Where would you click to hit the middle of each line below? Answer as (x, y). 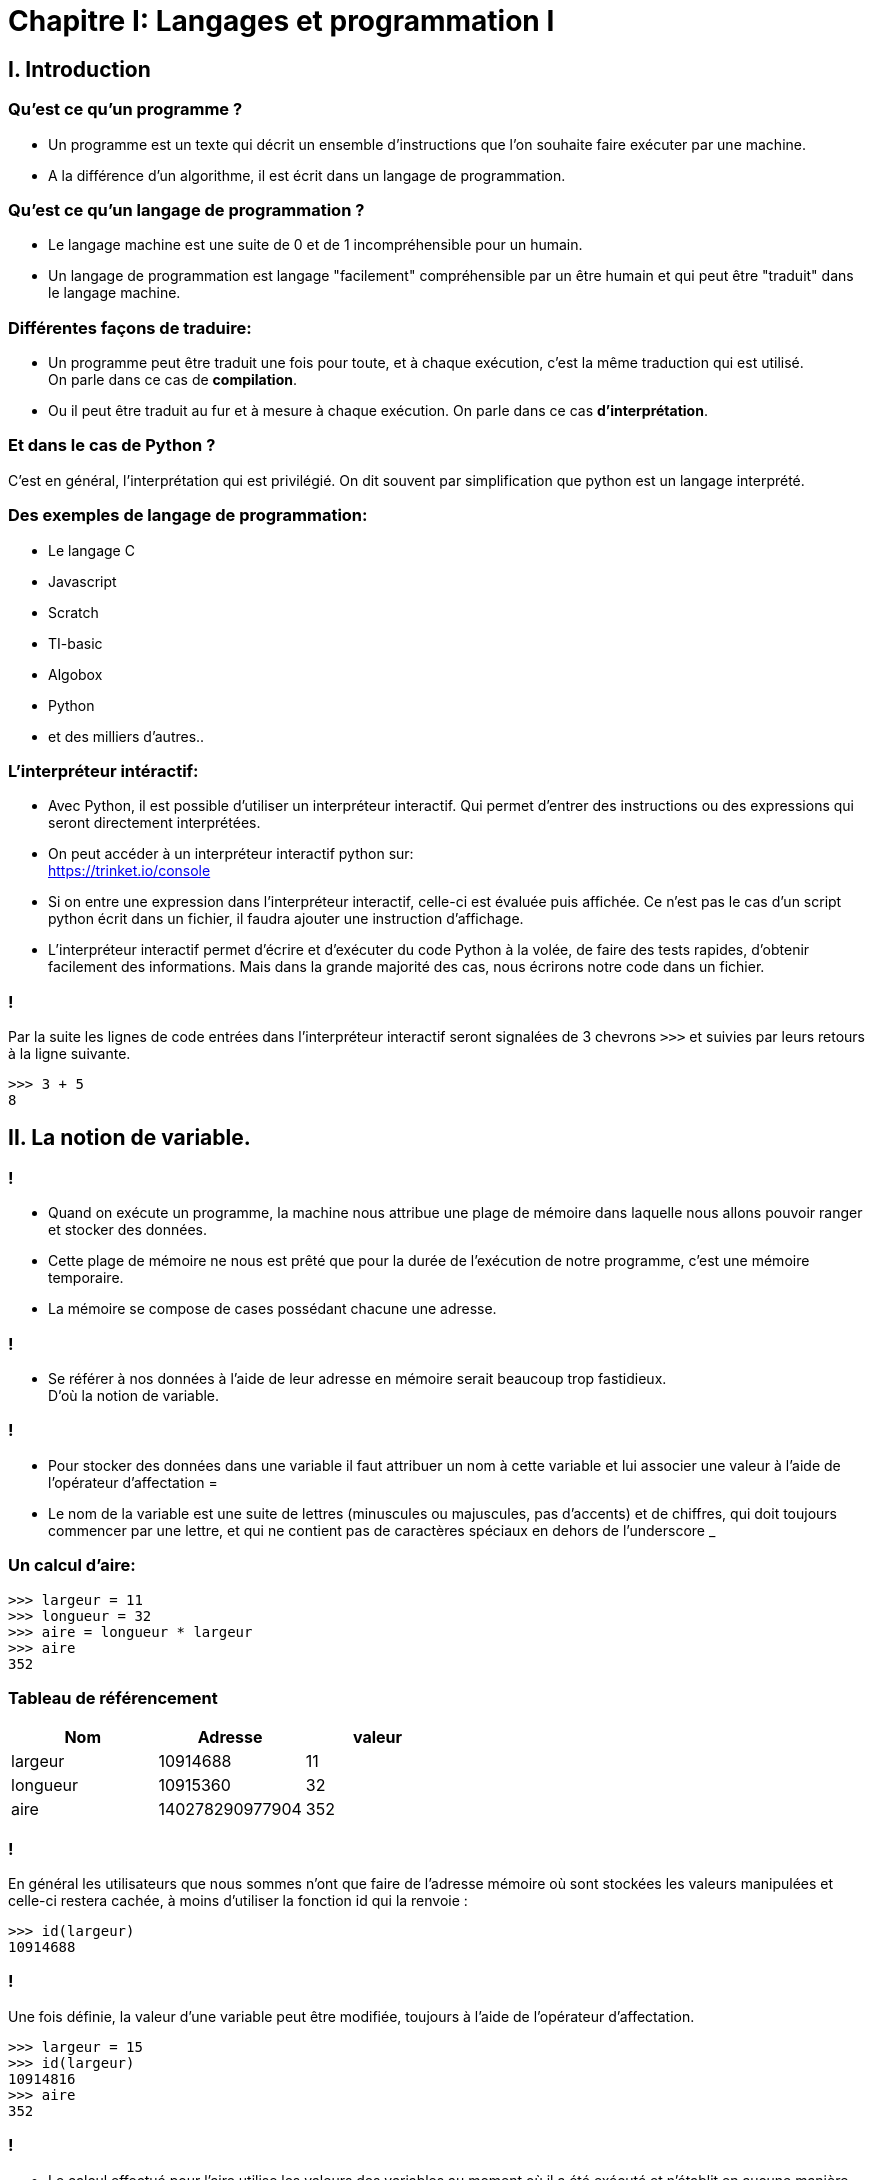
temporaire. (86, 1278)
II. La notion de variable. (129, 1138)
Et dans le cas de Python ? (112, 445)
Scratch (73, 612)
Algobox (75, 674)
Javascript (82, 581)
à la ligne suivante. (69, 1054)
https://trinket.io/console (129, 871)
